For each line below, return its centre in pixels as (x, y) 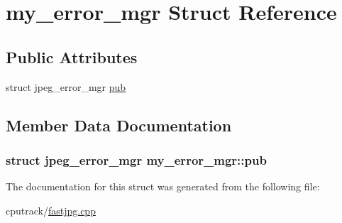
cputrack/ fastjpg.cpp (51, 210)
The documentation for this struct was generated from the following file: (163, 186)
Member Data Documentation (119, 125)
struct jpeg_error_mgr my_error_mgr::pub (136, 159)
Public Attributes (72, 56)
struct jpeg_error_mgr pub (66, 86)
